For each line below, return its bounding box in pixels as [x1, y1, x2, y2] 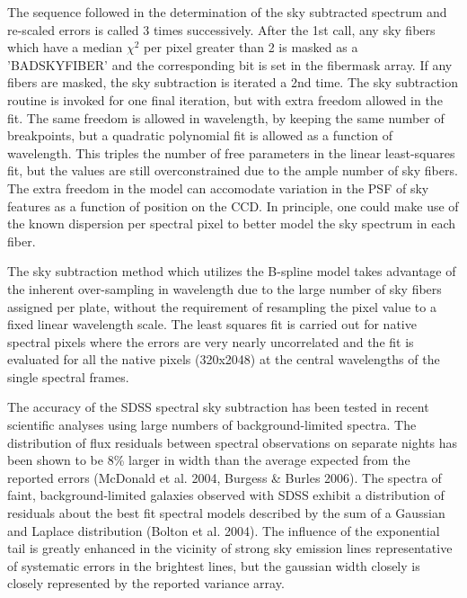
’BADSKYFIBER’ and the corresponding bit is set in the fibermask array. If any [7, 55, 453, 74]
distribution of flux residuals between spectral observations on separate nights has [7, 433, 458, 451]
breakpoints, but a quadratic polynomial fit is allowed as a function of [7, 126, 392, 145]
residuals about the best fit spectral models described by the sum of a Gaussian [7, 504, 445, 522]
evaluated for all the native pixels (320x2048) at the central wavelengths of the [7, 350, 440, 369]
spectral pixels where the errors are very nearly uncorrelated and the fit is [7, 332, 414, 351]
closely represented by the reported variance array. [7, 574, 285, 593]
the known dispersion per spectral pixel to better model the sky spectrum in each [7, 214, 456, 233]
